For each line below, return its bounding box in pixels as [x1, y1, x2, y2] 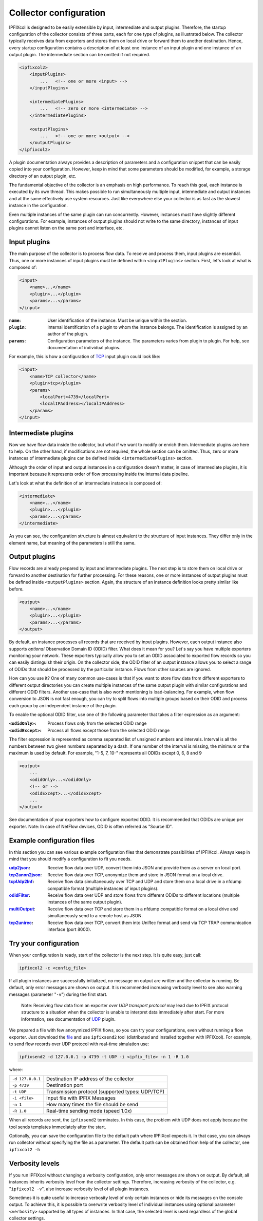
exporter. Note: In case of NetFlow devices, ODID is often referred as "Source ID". [9, 823, 173, 829]
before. [9, 586, 24, 592]
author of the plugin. [47, 331, 89, 337]
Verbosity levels [9, 1159, 60, 1167]
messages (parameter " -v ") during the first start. [9, 991, 108, 997]
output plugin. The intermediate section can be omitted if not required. [9, 52, 150, 58]
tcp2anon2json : [9, 872, 42, 878]
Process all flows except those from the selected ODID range [47, 727, 170, 733]
